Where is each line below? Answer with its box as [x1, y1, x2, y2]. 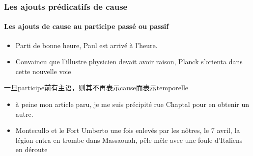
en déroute [15, 144, 48, 155]
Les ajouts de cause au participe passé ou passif [4, 21, 169, 31]
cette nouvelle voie [15, 66, 71, 76]
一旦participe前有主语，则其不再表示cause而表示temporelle [4, 82, 189, 93]
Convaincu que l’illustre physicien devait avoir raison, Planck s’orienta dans [15, 56, 243, 67]
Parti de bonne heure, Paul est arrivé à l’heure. [15, 40, 158, 50]
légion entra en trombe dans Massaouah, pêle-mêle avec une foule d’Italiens [15, 134, 243, 145]
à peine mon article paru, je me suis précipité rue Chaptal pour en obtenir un [15, 99, 250, 109]
